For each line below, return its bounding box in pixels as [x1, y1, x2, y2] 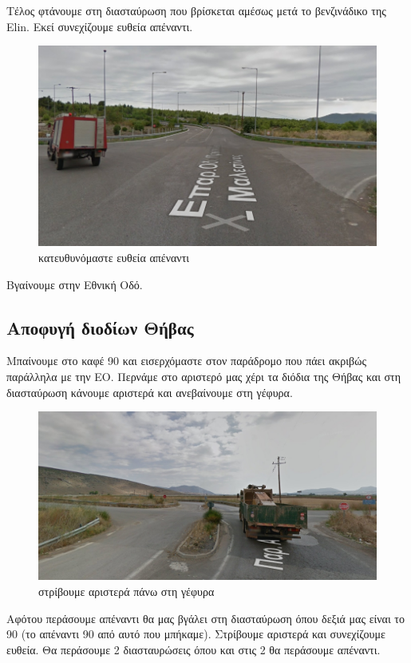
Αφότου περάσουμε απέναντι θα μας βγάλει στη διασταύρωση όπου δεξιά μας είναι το [6, 609, 405, 626]
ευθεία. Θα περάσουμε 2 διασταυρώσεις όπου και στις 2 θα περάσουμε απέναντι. [6, 641, 381, 657]
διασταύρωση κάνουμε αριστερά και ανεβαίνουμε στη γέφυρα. [6, 383, 293, 400]
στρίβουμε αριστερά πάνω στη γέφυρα [38, 582, 215, 599]
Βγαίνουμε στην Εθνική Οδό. [6, 276, 143, 292]
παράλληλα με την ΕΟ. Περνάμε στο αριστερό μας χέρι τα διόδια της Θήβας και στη [6, 368, 401, 385]
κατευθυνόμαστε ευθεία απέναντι [38, 249, 190, 266]
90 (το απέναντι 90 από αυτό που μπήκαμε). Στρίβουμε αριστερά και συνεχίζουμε [6, 625, 385, 642]
